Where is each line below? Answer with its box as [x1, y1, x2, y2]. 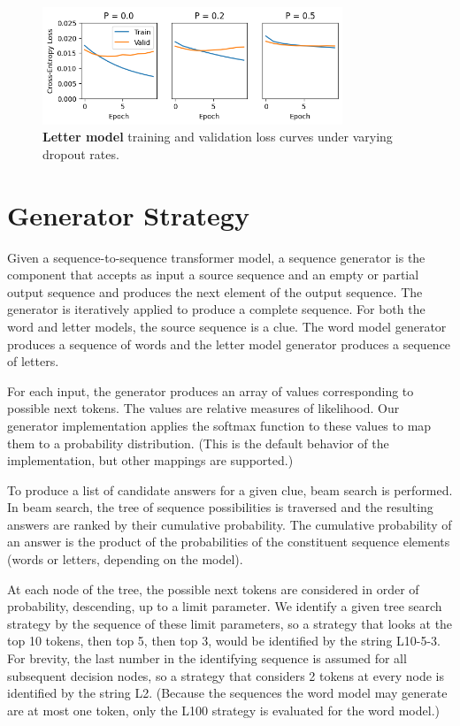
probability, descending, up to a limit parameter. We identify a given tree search [7, 597, 442, 615]
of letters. [7, 352, 59, 371]
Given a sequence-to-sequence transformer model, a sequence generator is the [7, 248, 425, 266]
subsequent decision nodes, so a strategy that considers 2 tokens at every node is [7, 666, 444, 684]
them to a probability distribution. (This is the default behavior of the [7, 433, 389, 452]
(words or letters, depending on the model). [7, 550, 243, 569]
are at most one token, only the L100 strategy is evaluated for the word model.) [7, 700, 440, 719]
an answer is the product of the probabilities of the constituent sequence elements [7, 532, 450, 551]
